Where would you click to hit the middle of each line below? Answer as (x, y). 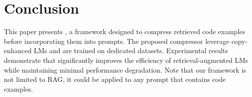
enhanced (18, 50)
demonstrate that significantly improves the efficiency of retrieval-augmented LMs (126, 60)
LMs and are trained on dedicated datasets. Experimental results (131, 50)
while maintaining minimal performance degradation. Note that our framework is (125, 69)
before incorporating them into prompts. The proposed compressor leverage (117, 41)
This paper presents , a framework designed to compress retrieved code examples (125, 31)
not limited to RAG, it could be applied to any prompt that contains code (115, 79)
